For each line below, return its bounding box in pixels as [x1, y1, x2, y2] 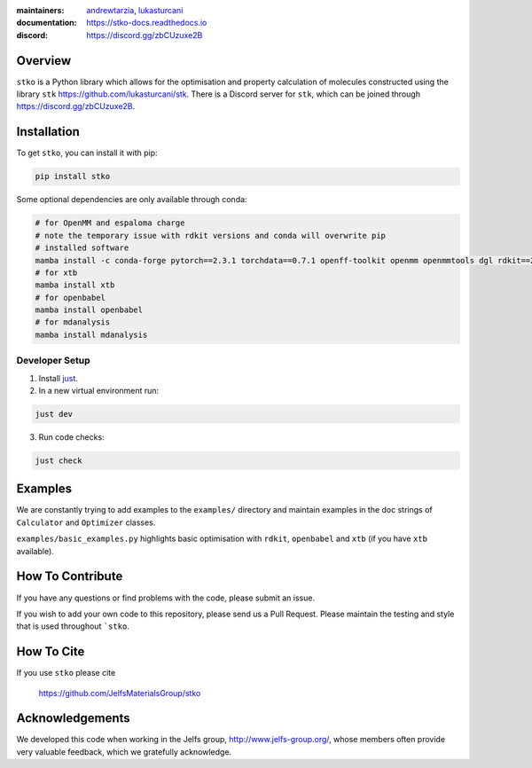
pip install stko [35, 171, 111, 182]
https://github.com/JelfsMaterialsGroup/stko [38, 687, 201, 698]
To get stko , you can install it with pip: [16, 147, 159, 159]
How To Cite [16, 644, 85, 660]
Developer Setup [16, 355, 90, 367]
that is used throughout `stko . [16, 621, 130, 631]
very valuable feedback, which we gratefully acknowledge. [16, 746, 232, 757]
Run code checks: [38, 431, 106, 443]
